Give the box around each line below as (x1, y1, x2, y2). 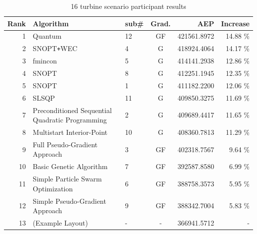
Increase (221, 18, 250, 28)
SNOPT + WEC (33, 43, 78, 54)
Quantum (33, 31, 62, 41)
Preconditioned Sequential (33, 105, 112, 115)
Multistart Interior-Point (33, 127, 108, 137)
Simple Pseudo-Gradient (33, 195, 106, 206)
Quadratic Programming (33, 115, 107, 125)
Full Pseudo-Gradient (33, 139, 98, 149)
